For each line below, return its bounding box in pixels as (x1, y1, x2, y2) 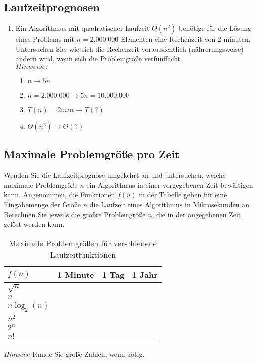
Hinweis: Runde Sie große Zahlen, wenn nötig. (4, 349, 145, 359)
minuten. (223, 34, 251, 44)
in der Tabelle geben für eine (139, 189, 227, 200)
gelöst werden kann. (4, 219, 65, 229)
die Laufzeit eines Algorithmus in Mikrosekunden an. (89, 199, 251, 209)
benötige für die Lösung (179, 23, 252, 33)
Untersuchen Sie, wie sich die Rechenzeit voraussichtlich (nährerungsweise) (15, 43, 244, 54)
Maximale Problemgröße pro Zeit (4, 146, 180, 162)
